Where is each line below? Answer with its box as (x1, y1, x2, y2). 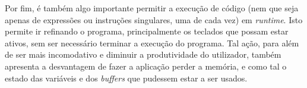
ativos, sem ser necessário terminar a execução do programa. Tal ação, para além (5, 36, 299, 49)
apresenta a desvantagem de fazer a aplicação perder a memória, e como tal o (5, 59, 287, 72)
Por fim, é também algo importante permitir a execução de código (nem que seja (5, 2, 299, 14)
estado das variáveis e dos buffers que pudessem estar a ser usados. (5, 71, 248, 84)
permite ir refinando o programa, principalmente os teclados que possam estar (5, 25, 289, 37)
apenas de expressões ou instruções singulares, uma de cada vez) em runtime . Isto (5, 13, 303, 26)
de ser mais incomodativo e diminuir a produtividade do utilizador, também (5, 48, 281, 61)
